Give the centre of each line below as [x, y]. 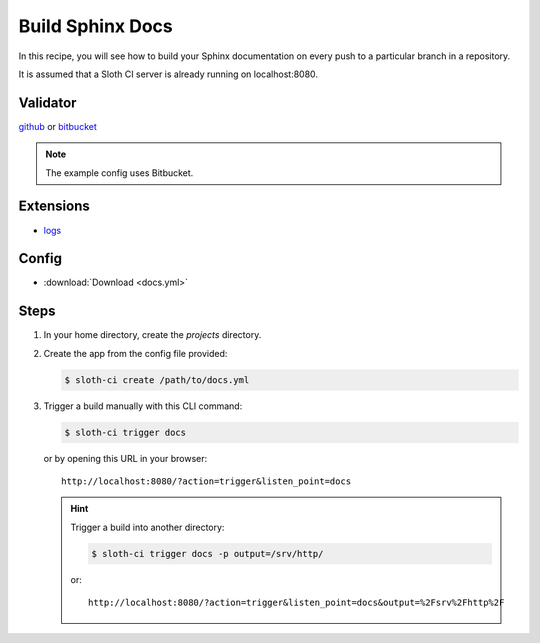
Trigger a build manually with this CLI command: [143, 406]
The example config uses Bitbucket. [119, 172]
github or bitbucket [57, 126]
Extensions [54, 206]
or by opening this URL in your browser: [125, 458]
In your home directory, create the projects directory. [152, 335]
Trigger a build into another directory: [147, 527]
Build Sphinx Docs [96, 26]
